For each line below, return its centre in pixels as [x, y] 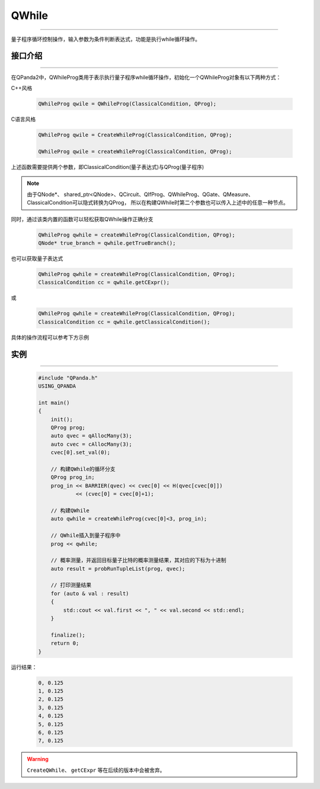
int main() [54, 403]
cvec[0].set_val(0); [81, 453]
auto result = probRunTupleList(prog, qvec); [118, 568]
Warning [38, 759]
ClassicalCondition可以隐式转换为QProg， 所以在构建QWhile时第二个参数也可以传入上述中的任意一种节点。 [158, 203]
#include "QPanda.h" [68, 378]
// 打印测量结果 [71, 585]
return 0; [65, 643]
